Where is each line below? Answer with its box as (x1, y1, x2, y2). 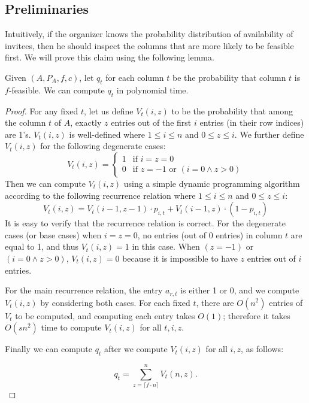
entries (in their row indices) (199, 116, 304, 129)
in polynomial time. (116, 83, 189, 96)
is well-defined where (69, 128, 146, 140)
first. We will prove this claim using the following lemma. (5, 51, 214, 63)
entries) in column (216, 228, 283, 241)
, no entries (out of (137, 228, 207, 241)
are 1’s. (5, 128, 31, 140)
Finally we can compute (5, 343, 93, 355)
